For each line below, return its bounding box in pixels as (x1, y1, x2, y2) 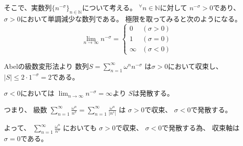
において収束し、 (168, 61, 223, 71)
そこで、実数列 (4, 2, 52, 12)
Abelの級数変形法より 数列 (4, 61, 89, 71)
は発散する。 (132, 88, 174, 98)
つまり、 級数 (4, 104, 48, 114)
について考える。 (82, 2, 137, 12)
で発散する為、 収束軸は (162, 123, 240, 133)
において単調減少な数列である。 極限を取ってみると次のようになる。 (20, 13, 242, 23)
